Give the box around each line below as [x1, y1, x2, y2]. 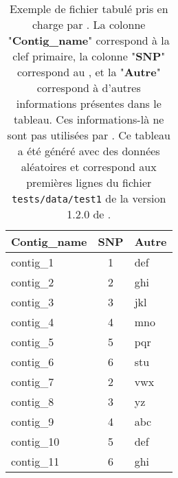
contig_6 [11, 354, 54, 369]
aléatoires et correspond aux [21, 159, 157, 174]
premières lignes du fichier [26, 174, 152, 190]
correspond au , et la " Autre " [16, 64, 161, 80]
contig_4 [11, 314, 54, 330]
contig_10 [11, 433, 60, 449]
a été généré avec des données [17, 143, 160, 159]
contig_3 [11, 294, 54, 310]
